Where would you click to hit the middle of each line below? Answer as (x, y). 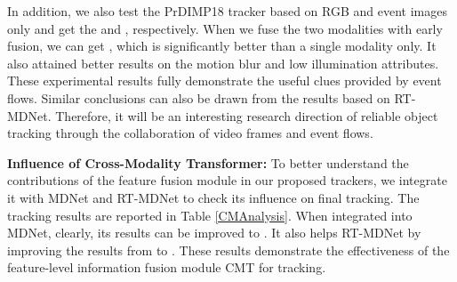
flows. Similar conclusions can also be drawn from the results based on (199, 97)
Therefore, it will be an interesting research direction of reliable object (247, 115)
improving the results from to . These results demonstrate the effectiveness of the (228, 250)
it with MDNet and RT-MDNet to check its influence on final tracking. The (213, 197)
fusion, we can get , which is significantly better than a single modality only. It (222, 46)
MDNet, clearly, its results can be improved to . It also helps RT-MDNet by (214, 233)
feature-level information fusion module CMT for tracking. (167, 267)
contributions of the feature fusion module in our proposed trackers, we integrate (227, 180)
